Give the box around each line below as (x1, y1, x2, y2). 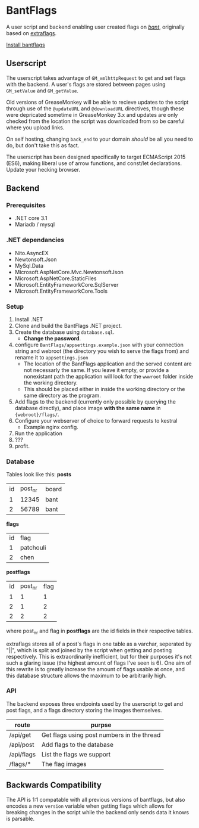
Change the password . (23, 335, 81, 342)
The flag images (41, 759, 87, 768)
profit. (14, 442, 30, 450)
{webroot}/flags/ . (14, 411, 59, 418)
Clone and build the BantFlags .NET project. (14, 322, 122, 330)
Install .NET (14, 316, 43, 323)
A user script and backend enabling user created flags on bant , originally (6, 23, 185, 30)
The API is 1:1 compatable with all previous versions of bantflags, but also (6, 796, 185, 803)
